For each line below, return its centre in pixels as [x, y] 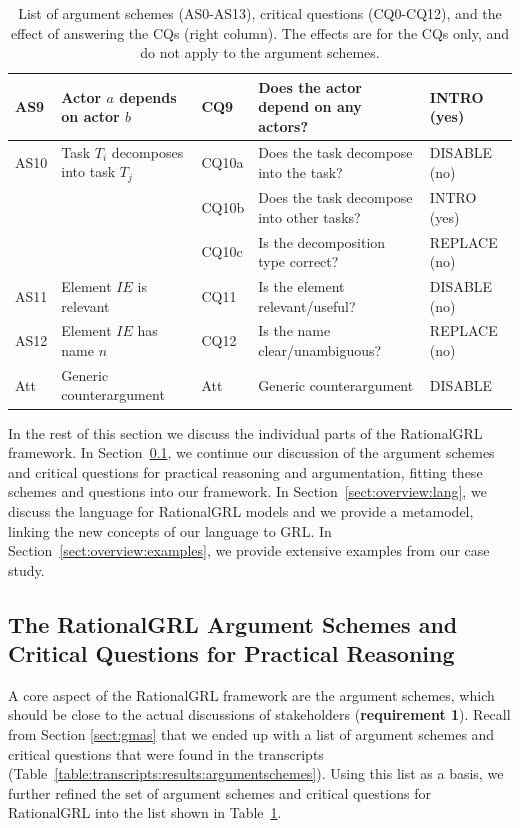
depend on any [310, 106]
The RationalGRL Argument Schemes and [233, 623]
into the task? [300, 171]
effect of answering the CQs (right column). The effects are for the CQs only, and [260, 32]
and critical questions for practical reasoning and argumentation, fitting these [245, 471]
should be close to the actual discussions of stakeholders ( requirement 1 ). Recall [259, 714]
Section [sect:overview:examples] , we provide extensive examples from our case [249, 550]
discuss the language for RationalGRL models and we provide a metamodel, [241, 510]
